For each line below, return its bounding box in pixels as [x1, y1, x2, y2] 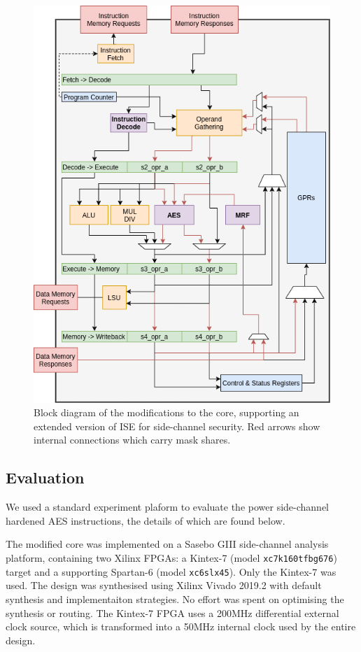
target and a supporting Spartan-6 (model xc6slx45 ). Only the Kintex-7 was [6, 564, 337, 579]
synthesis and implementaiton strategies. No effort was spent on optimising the [6, 591, 344, 606]
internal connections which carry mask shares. [34, 432, 231, 447]
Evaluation [6, 467, 85, 488]
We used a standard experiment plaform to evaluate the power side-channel [6, 499, 329, 514]
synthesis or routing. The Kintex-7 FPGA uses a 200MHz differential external [6, 605, 339, 620]
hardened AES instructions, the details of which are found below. [6, 513, 285, 527]
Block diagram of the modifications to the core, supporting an [34, 405, 299, 420]
